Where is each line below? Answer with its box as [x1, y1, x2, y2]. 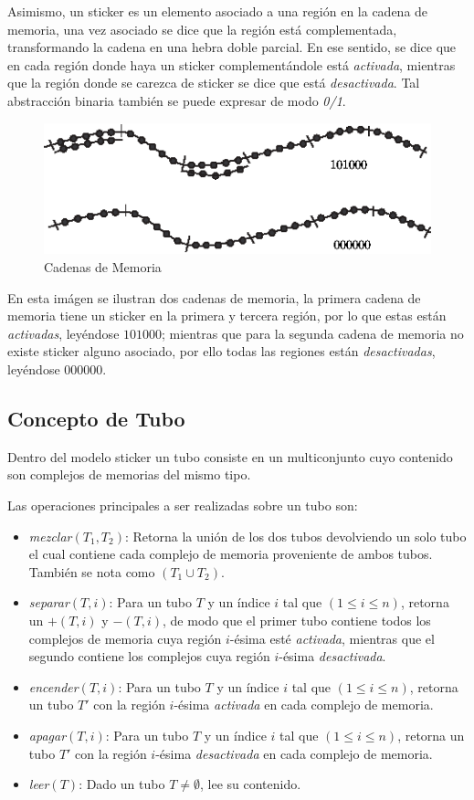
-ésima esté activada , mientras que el [229, 628, 435, 647]
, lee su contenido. [199, 774, 301, 794]
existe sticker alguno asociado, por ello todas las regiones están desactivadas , [7, 342, 436, 361]
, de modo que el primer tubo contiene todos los [163, 610, 431, 629]
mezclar [28, 526, 72, 545]
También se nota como [28, 562, 155, 581]
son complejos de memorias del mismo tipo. [7, 465, 251, 484]
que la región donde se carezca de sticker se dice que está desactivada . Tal [7, 73, 420, 92]
